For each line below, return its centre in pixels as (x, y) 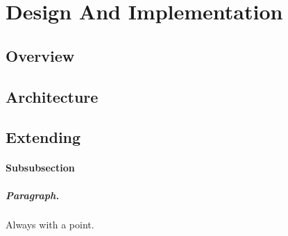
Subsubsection (40, 168)
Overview (40, 55)
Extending (43, 137)
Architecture (52, 96)
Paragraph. (33, 195)
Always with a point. (50, 225)
